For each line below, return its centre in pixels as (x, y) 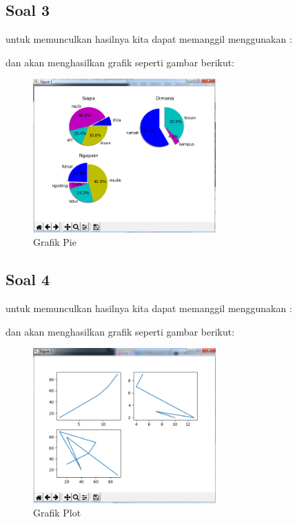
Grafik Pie (55, 242)
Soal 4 (28, 279)
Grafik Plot (57, 513)
